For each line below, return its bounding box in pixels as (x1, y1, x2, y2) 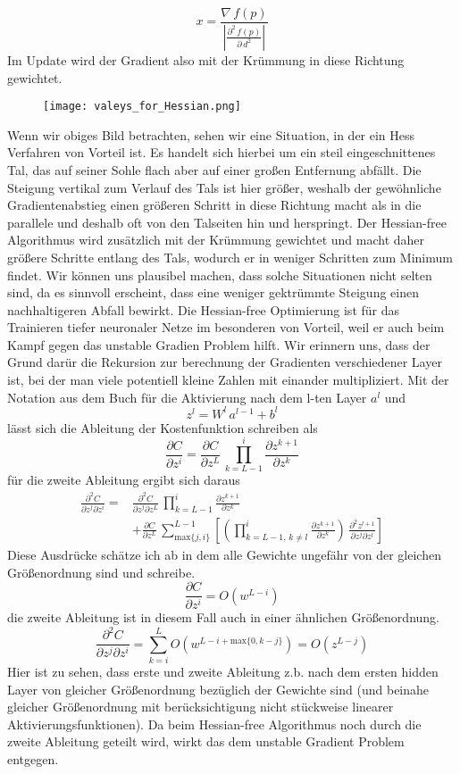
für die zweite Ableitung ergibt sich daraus (7, 470, 240, 489)
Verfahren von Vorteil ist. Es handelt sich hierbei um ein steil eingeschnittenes (7, 143, 436, 162)
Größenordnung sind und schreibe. (7, 562, 196, 581)
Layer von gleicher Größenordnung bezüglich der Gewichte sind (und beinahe (7, 679, 430, 698)
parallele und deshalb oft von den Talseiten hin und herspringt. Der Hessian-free (7, 212, 447, 231)
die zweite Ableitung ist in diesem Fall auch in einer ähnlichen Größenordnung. (7, 608, 439, 627)
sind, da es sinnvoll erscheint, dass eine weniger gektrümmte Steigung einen (7, 283, 419, 302)
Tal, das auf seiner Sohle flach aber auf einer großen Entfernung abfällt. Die (7, 160, 422, 179)
